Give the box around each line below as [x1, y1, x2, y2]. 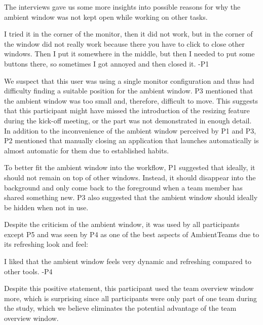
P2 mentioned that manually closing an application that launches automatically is [4, 135, 259, 146]
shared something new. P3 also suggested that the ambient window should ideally [4, 192, 258, 203]
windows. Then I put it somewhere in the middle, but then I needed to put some [4, 48, 255, 59]
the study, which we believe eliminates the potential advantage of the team [4, 303, 237, 313]
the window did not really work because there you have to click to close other [4, 38, 245, 49]
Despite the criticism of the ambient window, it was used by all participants [4, 219, 240, 230]
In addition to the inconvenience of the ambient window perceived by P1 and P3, [4, 125, 256, 136]
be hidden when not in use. [4, 202, 89, 212]
